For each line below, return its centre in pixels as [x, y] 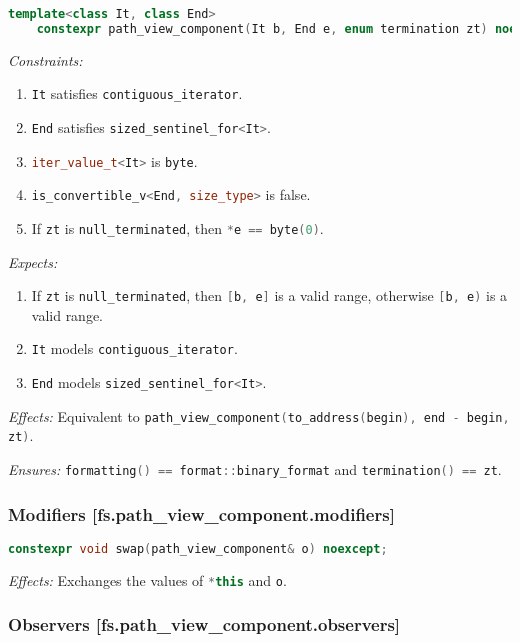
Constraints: [45, 59]
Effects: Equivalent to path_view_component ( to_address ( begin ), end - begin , [259, 415]
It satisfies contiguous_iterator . [137, 93]
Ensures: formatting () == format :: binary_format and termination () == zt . [255, 469]
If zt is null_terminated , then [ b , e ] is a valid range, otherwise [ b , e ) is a [269, 295]
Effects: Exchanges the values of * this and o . [147, 579]
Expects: [33, 261]
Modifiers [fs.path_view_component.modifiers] [201, 513]
